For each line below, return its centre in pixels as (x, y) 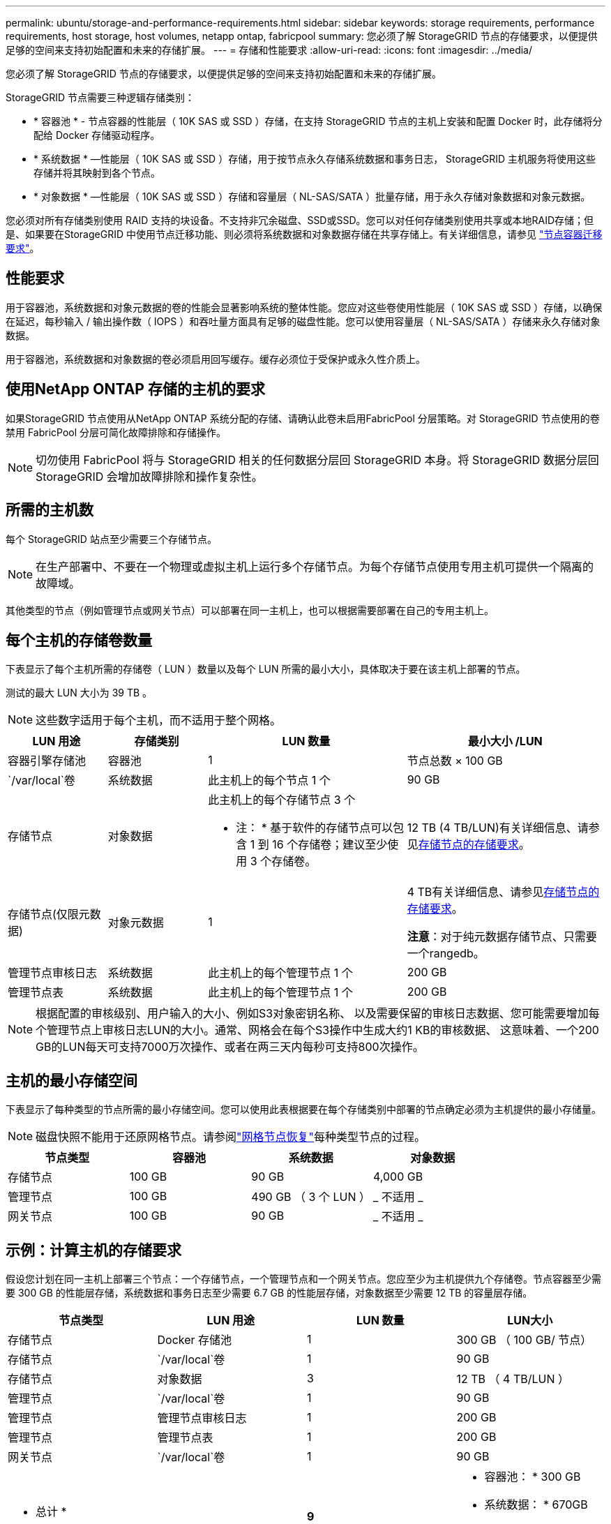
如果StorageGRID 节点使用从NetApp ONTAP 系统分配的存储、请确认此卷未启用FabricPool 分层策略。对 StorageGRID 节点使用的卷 (303, 418)
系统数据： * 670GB (536, 1505)
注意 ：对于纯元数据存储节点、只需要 (502, 937)
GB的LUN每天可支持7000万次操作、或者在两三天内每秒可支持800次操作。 (230, 1047)
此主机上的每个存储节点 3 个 (282, 800)
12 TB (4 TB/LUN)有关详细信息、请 (498, 828)
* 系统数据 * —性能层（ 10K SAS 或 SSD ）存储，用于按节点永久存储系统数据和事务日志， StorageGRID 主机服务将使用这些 (315, 159)
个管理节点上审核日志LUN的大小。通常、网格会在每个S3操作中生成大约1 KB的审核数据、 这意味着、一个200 (317, 1030)
